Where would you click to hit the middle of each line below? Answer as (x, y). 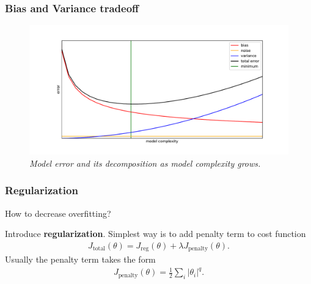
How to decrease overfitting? (58, 213)
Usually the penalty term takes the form (80, 259)
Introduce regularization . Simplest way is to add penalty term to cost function (155, 234)
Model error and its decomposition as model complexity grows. (145, 163)
